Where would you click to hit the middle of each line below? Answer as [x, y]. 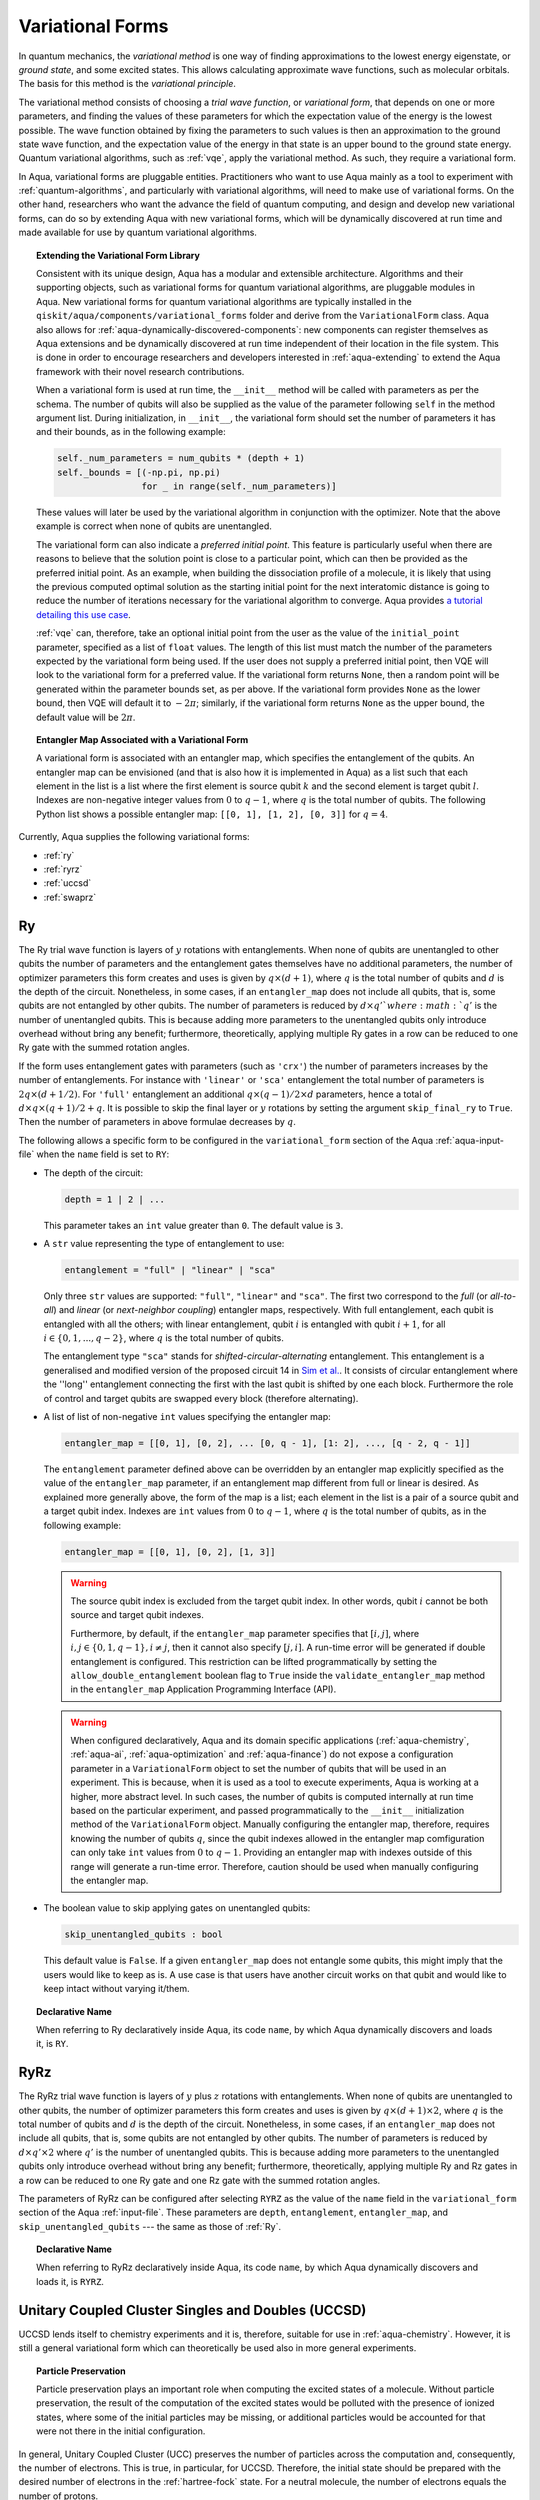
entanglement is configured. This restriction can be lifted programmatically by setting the [253, 1661]
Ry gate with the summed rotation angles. [104, 1047]
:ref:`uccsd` [67, 883]
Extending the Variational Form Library [118, 255]
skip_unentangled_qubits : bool [144, 1934]
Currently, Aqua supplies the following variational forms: [134, 837]
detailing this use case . [84, 614]
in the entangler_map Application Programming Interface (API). [203, 1689]
